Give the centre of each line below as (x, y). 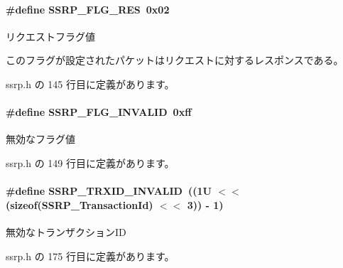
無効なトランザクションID (66, 231)
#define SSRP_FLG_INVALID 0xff (99, 112)
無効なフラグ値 (40, 139)
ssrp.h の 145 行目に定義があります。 (90, 84)
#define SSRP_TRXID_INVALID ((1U (109, 191)
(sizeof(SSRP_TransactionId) (80, 204)
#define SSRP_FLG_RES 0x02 (88, 9)
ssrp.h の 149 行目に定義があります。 (90, 162)
